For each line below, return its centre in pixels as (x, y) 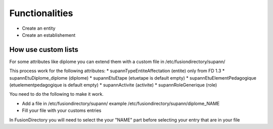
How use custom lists (44, 50)
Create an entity (39, 28)
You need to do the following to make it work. (56, 94)
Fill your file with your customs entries (62, 110)
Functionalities (41, 13)
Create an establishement (49, 35)
